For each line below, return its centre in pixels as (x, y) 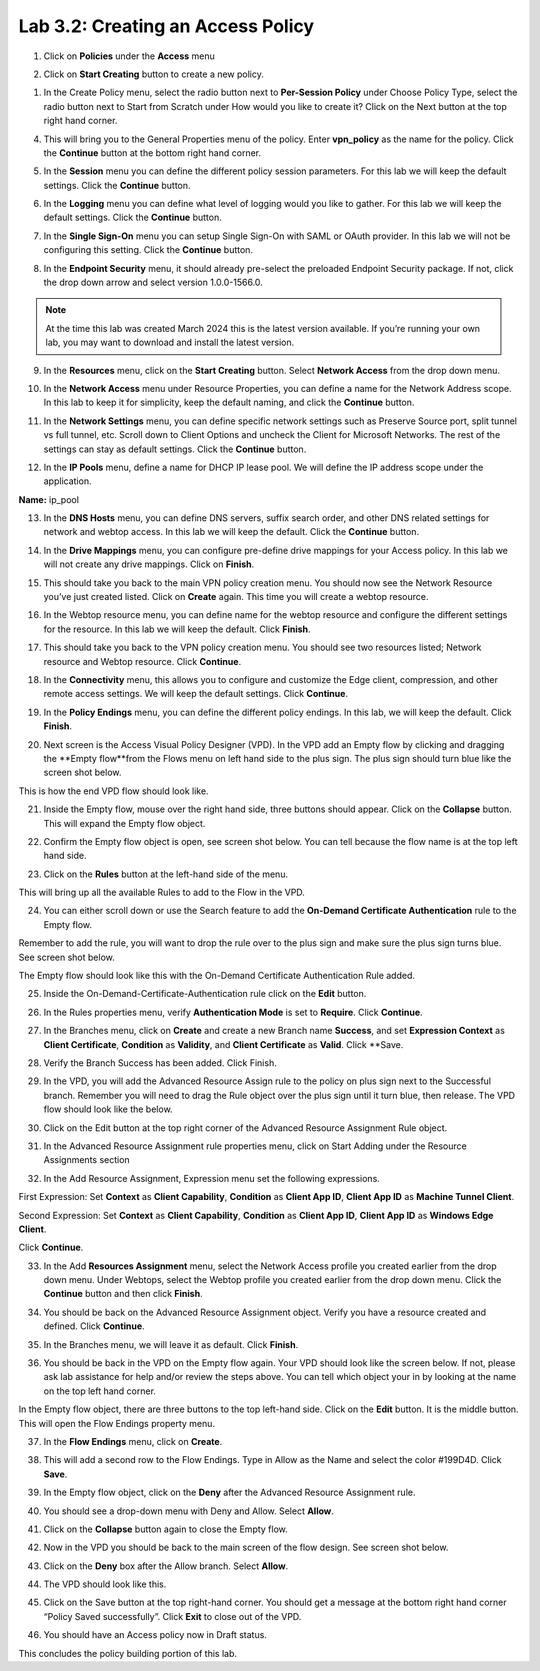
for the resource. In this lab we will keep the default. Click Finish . (177, 629)
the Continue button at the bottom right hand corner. (152, 152)
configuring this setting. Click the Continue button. (148, 250)
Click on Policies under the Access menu (129, 56)
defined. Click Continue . (94, 1326)
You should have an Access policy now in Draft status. (155, 1635)
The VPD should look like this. (105, 1584)
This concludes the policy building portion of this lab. (128, 1653)
